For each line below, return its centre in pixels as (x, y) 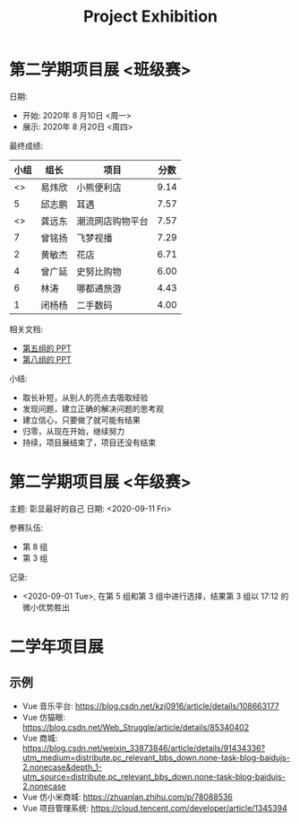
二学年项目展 (57, 647)
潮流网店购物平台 (113, 221)
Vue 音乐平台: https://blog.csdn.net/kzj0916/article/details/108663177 (150, 705)
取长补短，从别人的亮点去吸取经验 (85, 398)
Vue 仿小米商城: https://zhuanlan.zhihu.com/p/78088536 (127, 797)
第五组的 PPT (47, 348)
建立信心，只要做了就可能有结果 (81, 420)
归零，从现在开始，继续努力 (73, 431)
